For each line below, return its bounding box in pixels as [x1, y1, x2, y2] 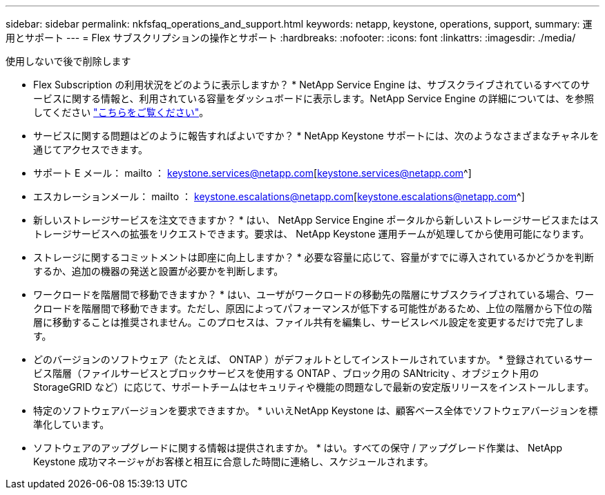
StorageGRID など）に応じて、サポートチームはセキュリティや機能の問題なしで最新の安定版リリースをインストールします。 [33, 381, 595, 393]
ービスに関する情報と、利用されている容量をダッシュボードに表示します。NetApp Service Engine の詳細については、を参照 [33, 93, 594, 104]
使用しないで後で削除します [6, 55, 131, 67]
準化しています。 [33, 418, 110, 430]
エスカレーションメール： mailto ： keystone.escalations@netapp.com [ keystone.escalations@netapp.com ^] [33, 191, 525, 202]
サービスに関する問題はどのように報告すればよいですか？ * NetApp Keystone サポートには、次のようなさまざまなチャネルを [33, 130, 599, 142]
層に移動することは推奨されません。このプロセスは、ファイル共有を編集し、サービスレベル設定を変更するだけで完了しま [33, 316, 584, 328]
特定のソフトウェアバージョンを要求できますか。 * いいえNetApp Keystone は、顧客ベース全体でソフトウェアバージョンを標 [33, 405, 598, 416]
